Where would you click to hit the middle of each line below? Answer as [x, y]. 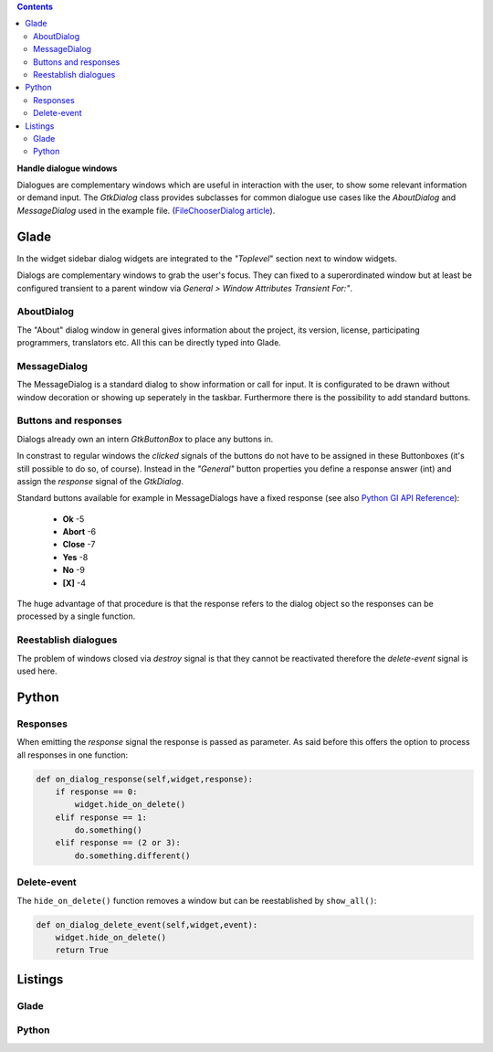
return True [82, 950]
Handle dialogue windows [67, 168]
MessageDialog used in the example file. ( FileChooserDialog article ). [146, 210]
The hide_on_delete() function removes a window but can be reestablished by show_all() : [197, 900]
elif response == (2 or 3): [118, 843]
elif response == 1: [101, 817]
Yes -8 [75, 557]
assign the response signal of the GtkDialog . [100, 481]
